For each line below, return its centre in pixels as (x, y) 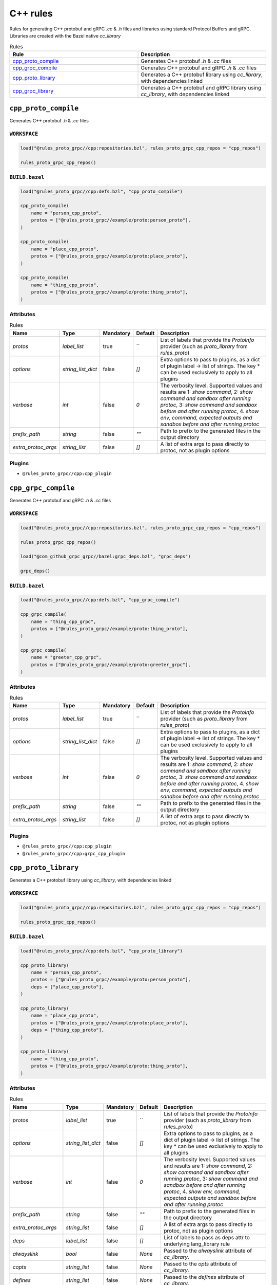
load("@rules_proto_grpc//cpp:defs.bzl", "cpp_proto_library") (102, 951)
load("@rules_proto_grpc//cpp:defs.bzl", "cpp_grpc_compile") (100, 600)
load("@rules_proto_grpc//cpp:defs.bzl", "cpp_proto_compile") (102, 191)
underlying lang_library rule (197, 1244)
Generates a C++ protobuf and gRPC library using (201, 87)
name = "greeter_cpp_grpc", (66, 657)
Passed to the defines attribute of (204, 1277)
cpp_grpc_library (33, 91)
